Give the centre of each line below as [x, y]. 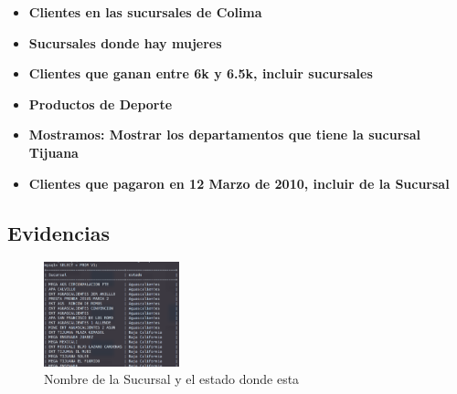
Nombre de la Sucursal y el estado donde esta [172, 379]
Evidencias [58, 232]
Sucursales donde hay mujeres [125, 42]
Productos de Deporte [101, 104]
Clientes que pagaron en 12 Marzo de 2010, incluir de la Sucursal [239, 183]
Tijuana [53, 152]
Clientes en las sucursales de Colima [145, 12]
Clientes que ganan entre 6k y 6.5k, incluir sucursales [201, 73]
